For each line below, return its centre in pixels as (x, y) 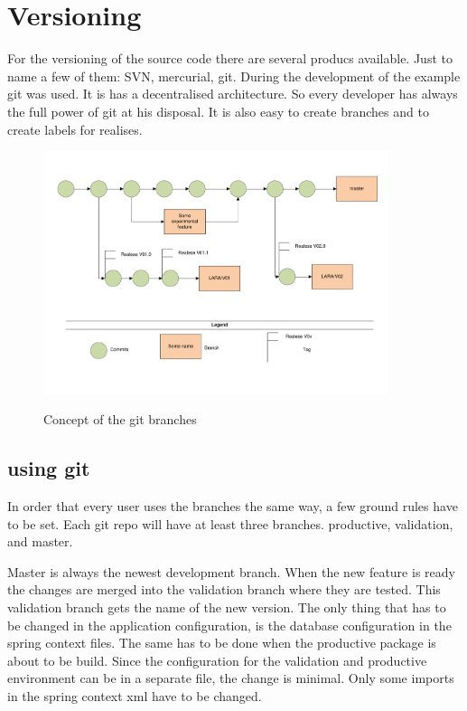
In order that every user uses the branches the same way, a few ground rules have (233, 506)
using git (49, 468)
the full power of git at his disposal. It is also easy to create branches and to (218, 111)
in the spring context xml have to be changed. (135, 695)
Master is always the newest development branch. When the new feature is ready (231, 571)
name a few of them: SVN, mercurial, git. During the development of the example (234, 76)
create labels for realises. (75, 129)
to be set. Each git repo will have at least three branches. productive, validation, (230, 523)
